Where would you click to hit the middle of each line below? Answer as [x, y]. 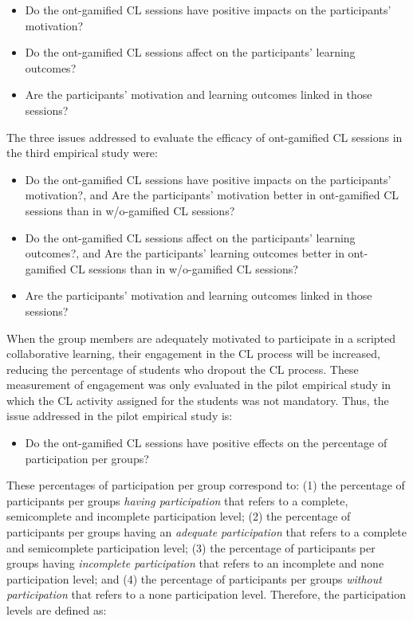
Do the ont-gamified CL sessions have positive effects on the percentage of [206, 443]
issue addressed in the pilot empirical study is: [120, 416]
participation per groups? [87, 458]
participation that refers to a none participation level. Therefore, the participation [206, 594]
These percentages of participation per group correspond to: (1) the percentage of [206, 485]
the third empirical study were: [82, 153]
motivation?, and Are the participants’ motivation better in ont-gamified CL [212, 195]
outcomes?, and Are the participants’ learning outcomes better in [185, 253]
